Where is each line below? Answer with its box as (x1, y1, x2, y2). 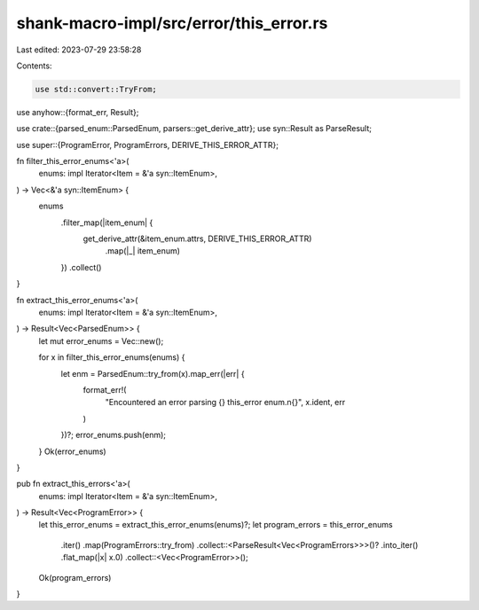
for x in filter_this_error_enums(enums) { (38, 352, 185, 363)
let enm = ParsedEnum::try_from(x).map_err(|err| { (60, 368, 245, 379)
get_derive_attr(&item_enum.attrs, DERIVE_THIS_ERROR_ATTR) (82, 233, 312, 244)
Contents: (16, 60, 52, 71)
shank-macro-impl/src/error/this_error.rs (16, 13, 328, 33)
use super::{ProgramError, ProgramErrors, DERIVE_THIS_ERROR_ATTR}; (16, 139, 279, 150)
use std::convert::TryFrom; (35, 84, 157, 94)
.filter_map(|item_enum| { (60, 217, 153, 228)
